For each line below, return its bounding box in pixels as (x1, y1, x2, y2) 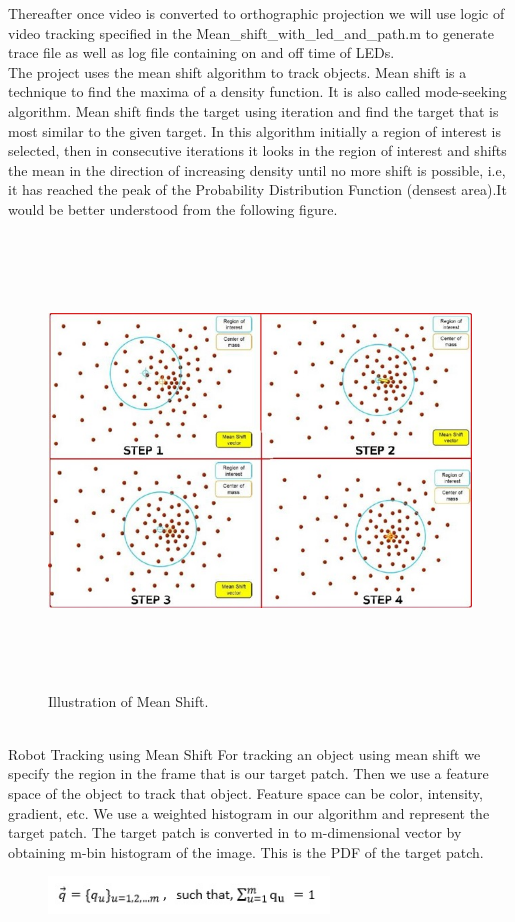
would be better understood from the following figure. (8, 198, 338, 219)
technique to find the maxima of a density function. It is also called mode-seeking (8, 81, 507, 102)
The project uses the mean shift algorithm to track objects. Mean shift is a (8, 61, 467, 82)
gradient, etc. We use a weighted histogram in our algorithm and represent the (8, 802, 490, 823)
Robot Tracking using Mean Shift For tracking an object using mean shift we (8, 743, 481, 764)
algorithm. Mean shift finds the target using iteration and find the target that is (8, 100, 499, 121)
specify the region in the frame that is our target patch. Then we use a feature (8, 763, 489, 784)
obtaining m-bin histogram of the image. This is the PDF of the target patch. (8, 841, 484, 862)
